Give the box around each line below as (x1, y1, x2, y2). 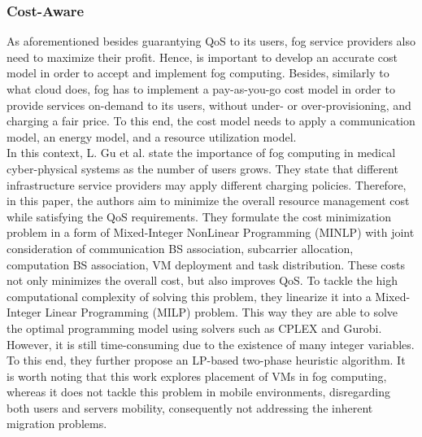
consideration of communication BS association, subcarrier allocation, (7, 239, 354, 256)
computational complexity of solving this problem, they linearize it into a (7, 287, 372, 304)
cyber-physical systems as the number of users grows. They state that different (7, 160, 398, 177)
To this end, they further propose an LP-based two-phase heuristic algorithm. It (7, 352, 406, 369)
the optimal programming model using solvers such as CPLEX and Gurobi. (7, 319, 382, 336)
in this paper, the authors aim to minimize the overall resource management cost (7, 192, 410, 209)
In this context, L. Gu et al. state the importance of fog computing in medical (7, 144, 396, 161)
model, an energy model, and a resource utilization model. (7, 128, 297, 145)
